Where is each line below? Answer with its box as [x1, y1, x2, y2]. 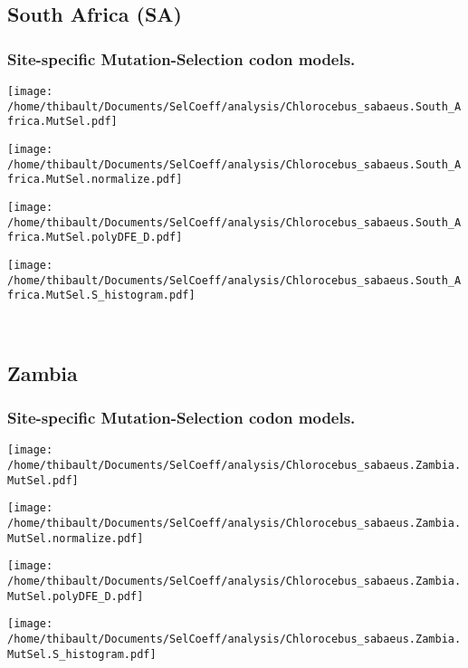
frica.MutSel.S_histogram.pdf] [7, 289, 196, 302]
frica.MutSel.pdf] [7, 115, 118, 129]
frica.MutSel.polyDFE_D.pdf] [7, 231, 183, 244]
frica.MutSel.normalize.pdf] [7, 173, 183, 186]
